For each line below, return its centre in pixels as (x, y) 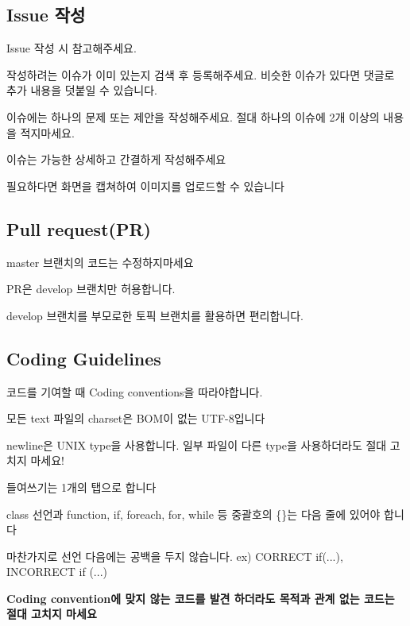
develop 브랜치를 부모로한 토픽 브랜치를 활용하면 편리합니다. (155, 315)
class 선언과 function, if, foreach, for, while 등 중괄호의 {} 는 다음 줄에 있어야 (193, 514)
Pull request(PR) (79, 228)
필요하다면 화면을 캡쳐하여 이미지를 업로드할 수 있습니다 (145, 185)
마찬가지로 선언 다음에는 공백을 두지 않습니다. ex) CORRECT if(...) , (175, 556)
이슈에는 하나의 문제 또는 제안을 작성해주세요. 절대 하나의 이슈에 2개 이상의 (193, 116)
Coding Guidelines (84, 358)
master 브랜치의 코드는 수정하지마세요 (100, 262)
